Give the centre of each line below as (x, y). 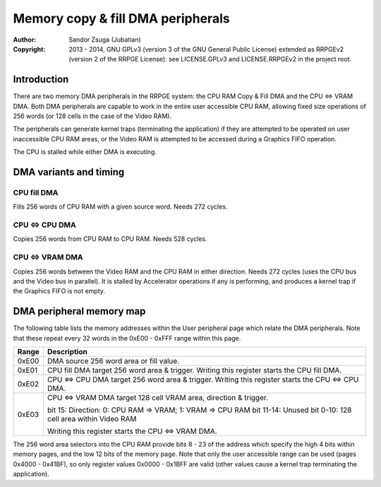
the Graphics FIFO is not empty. (59, 291)
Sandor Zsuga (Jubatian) (105, 40)
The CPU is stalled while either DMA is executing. (85, 152)
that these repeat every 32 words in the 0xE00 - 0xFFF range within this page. (127, 338)
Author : (25, 40)
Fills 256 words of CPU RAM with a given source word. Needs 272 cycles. (120, 207)
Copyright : (29, 49)
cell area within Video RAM (92, 419)
